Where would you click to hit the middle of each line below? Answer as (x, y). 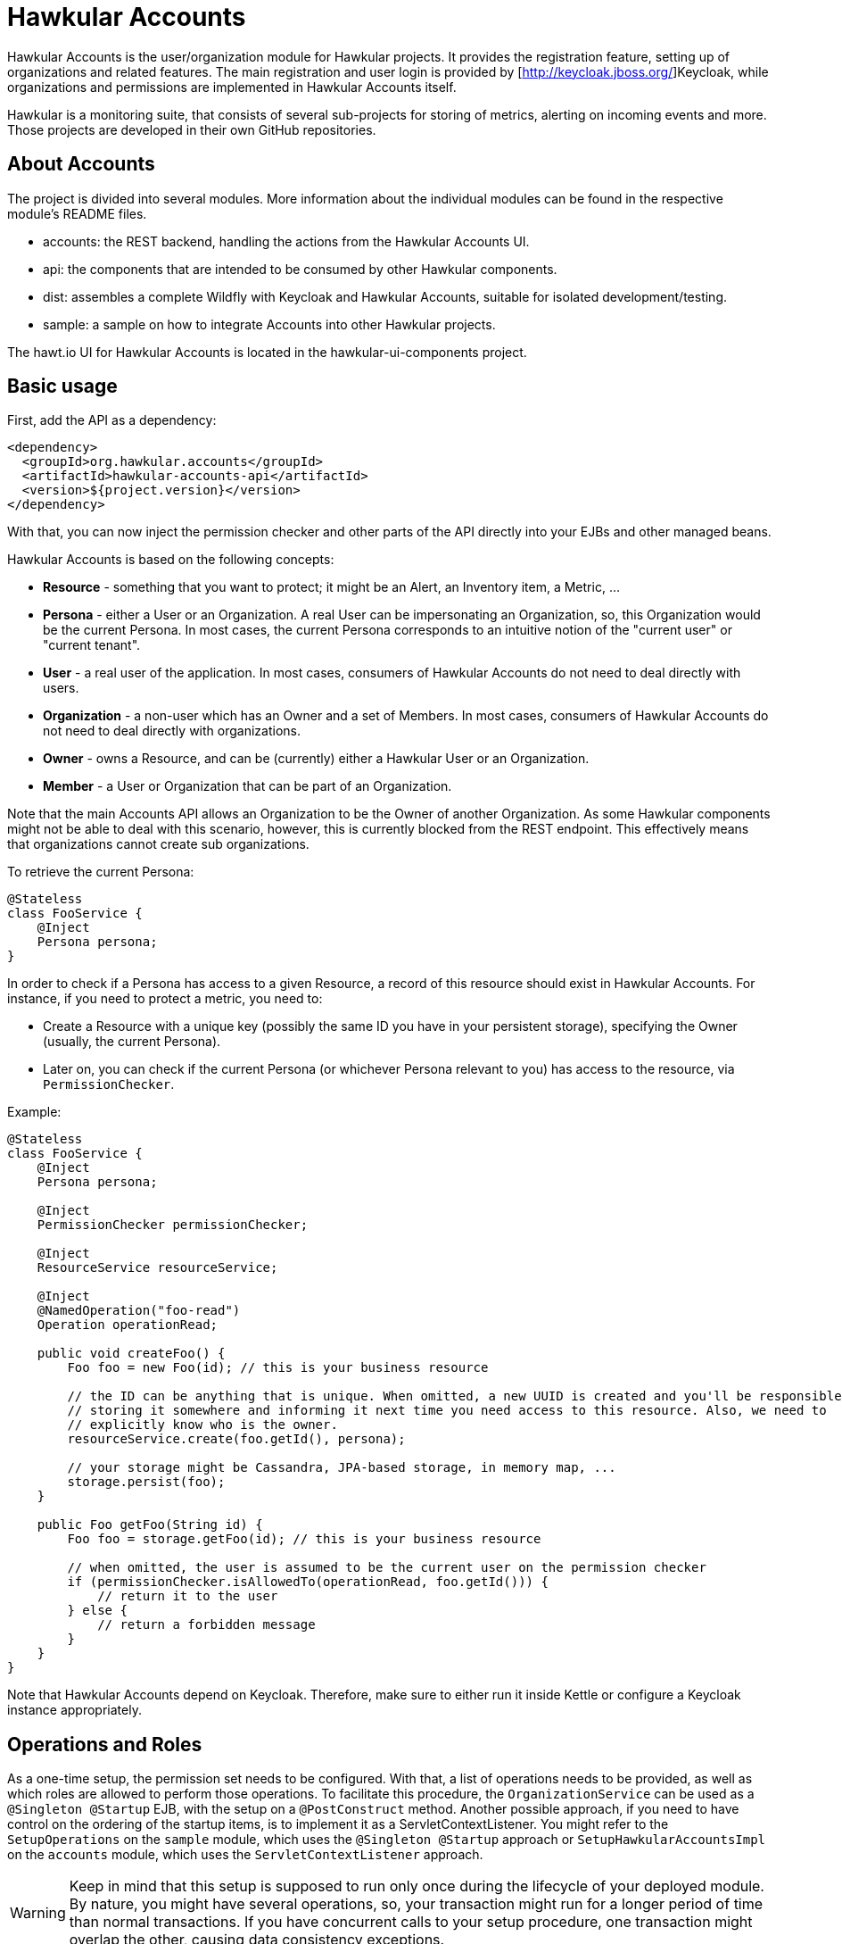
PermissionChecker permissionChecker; (173, 1225)
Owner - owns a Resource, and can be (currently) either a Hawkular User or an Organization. (316, 759)
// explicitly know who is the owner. (202, 1425)
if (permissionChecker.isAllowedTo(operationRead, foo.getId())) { (308, 1582)
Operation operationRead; (128, 1325)
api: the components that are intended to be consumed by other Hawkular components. (300, 269)
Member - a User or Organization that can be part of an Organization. (248, 786)
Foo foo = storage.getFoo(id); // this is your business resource (304, 1539)
